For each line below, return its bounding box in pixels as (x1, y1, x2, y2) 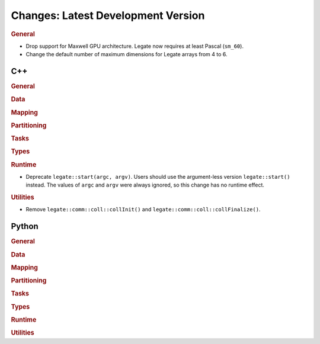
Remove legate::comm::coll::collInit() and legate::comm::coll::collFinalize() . (25, 206, 261, 213)
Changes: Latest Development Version (11, 9, 205, 22)
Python (11, 221, 39, 232)
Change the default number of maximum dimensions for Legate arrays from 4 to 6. (25, 51, 228, 58)
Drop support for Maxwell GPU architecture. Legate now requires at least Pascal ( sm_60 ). (25, 42, 244, 50)
